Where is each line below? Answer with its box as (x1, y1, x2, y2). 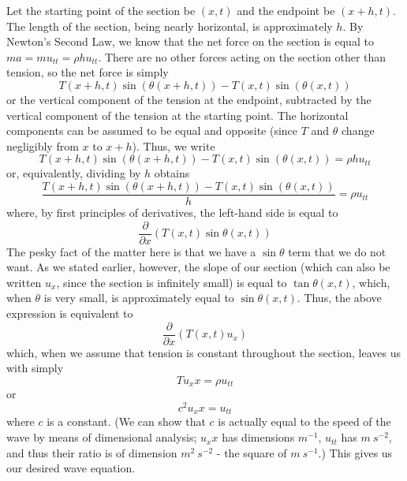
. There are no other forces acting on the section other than (98, 48, 386, 65)
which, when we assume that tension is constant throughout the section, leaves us (6, 344, 401, 360)
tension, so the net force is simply (6, 64, 169, 80)
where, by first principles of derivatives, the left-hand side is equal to (6, 204, 338, 220)
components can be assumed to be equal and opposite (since (6, 122, 298, 139)
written (6, 274, 42, 290)
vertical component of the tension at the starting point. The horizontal (6, 106, 349, 123)
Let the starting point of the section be (6, 2, 196, 18)
